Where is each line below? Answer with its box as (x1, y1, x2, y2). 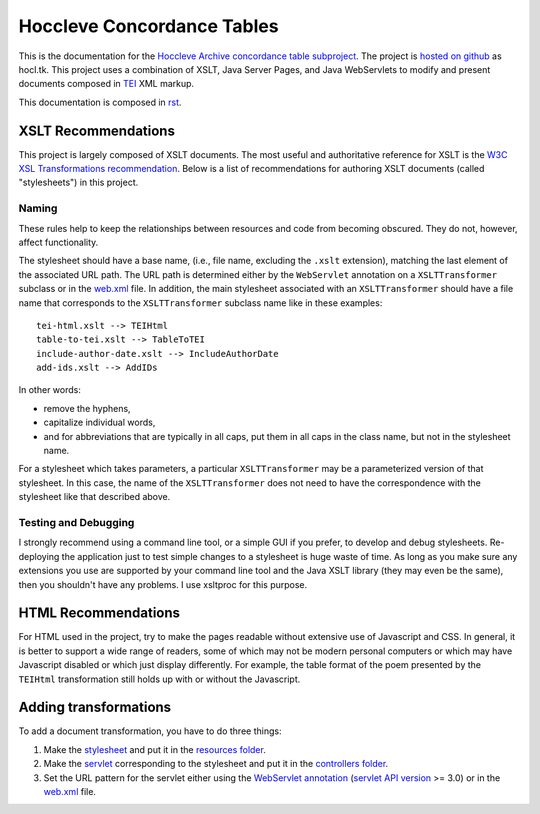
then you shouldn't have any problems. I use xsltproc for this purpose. (18, 578, 308, 590)
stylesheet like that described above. (18, 491, 171, 503)
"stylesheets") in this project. (18, 176, 139, 189)
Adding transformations (18, 699, 172, 716)
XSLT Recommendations (18, 122, 175, 139)
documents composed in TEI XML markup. (18, 78, 195, 90)
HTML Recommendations (18, 605, 180, 622)
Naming (18, 201, 58, 215)
